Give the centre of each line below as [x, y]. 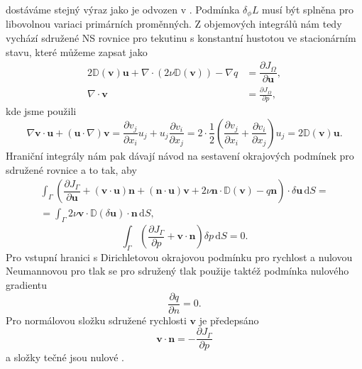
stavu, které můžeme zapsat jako [77, 51]
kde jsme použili [41, 111]
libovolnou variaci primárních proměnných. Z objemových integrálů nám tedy [174, 24]
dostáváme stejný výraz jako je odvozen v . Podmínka [123, 9]
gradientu [27, 285]
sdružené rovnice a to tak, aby [71, 169]
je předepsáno [229, 320]
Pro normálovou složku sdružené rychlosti [96, 320]
